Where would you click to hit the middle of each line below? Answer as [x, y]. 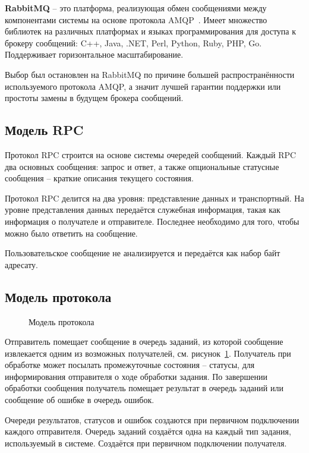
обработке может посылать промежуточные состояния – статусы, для [130, 365]
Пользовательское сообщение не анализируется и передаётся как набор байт [143, 253]
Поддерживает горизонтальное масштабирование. [94, 54]
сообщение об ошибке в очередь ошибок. [80, 400]
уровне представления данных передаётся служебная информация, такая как [143, 210]
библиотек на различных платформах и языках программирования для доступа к [150, 31]
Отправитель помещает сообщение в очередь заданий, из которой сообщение [144, 342]
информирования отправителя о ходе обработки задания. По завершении [136, 376]
